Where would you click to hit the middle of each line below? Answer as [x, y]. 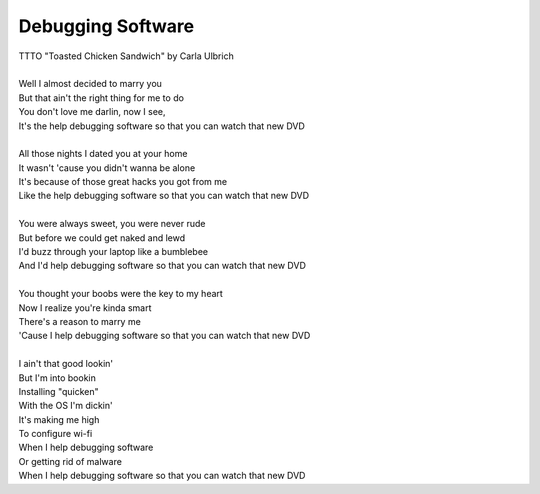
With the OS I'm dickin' [66, 406]
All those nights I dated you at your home [103, 154]
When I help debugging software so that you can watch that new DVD [162, 476]
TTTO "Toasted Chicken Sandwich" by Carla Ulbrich [126, 56]
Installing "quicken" [58, 391]
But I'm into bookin [57, 377]
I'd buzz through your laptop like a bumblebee [113, 252]
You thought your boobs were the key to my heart [121, 294]
